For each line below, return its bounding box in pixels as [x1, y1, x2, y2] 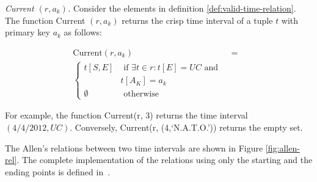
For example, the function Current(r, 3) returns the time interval [5, 109, 248, 122]
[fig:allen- [265, 141, 300, 154]
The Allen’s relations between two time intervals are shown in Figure [5, 141, 263, 154]
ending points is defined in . [5, 165, 111, 178]
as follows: [64, 26, 102, 38]
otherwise [123, 90, 159, 99]
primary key [5, 26, 50, 38]
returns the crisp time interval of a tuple [122, 13, 273, 26]
